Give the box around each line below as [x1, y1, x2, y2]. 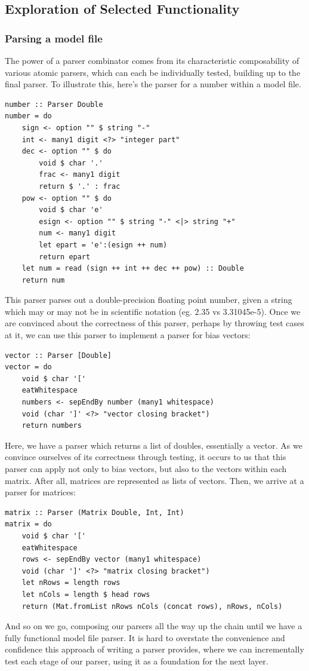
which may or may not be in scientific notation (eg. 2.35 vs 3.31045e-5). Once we [5, 305, 301, 317]
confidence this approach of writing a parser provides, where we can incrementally [5, 643, 304, 655]
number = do [5, 112, 52, 121]
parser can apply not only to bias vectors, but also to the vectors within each [5, 462, 287, 474]
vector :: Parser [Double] [5, 351, 112, 360]
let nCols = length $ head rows [21, 590, 150, 599]
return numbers [21, 421, 82, 430]
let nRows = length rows [21, 578, 120, 587]
